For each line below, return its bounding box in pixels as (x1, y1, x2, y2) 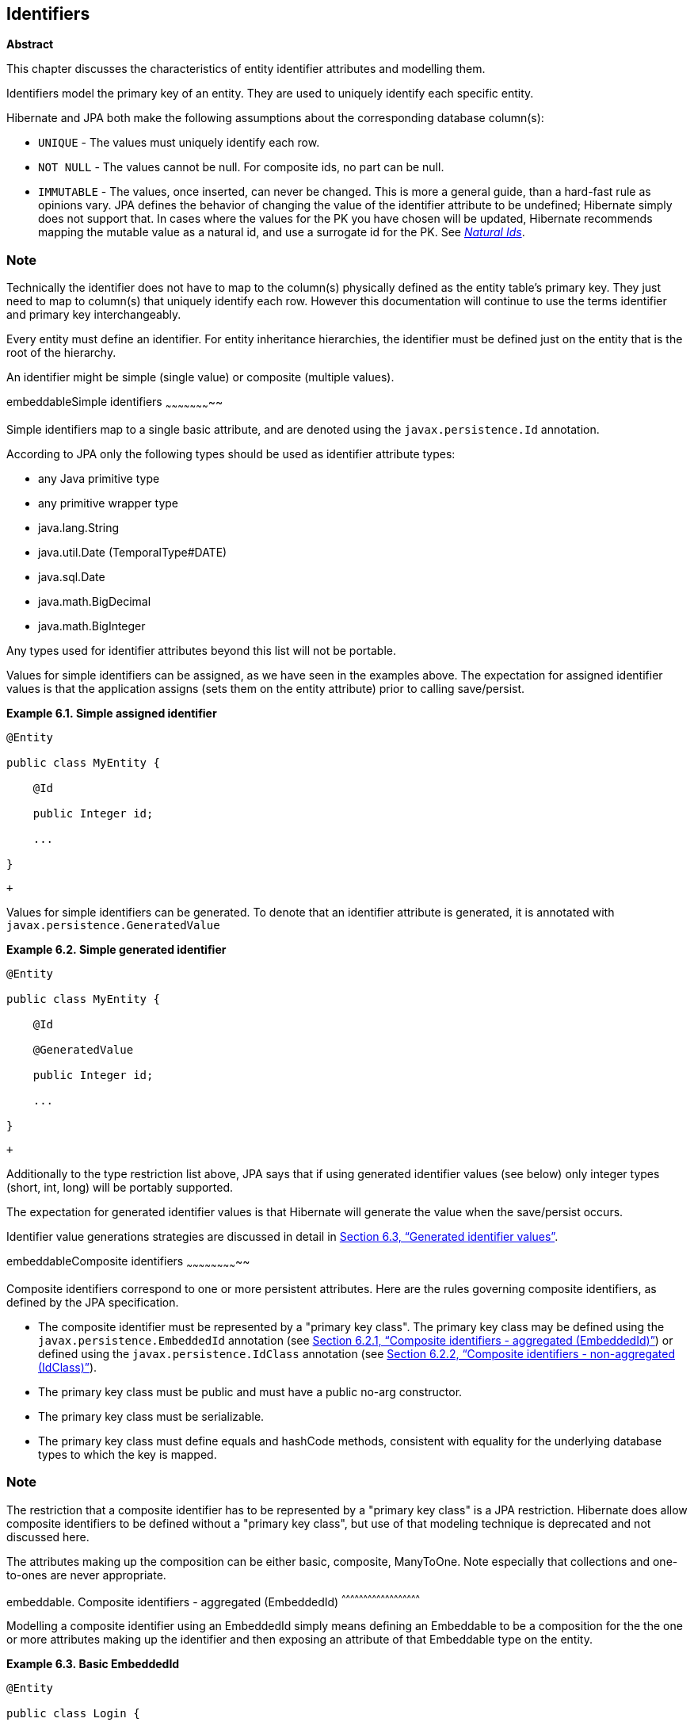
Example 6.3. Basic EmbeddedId (6, 1657, 180, 1671)
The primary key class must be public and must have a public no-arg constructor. (38, 1384, 463, 1399)
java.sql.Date (38, 569, 105, 584)
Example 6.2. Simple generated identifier (6, 942, 227, 956)
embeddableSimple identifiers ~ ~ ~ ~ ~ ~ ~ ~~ (6, 395, 223, 411)
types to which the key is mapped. (38, 1447, 217, 1461)
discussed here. (6, 1529, 90, 1544)
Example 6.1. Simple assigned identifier (6, 706, 217, 720)
